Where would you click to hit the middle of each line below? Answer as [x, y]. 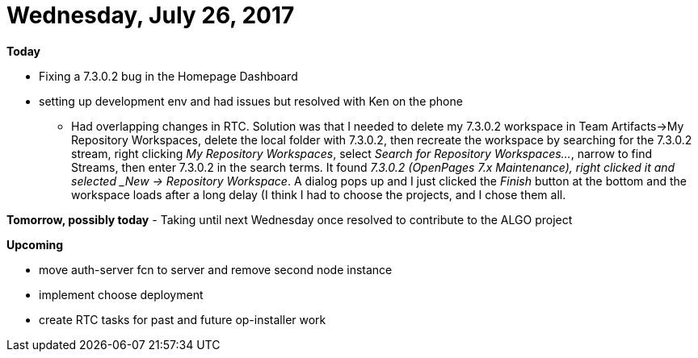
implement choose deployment [121, 294]
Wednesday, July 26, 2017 [151, 15]
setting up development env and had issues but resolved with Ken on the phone [251, 101]
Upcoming [35, 244]
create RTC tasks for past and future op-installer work [183, 319]
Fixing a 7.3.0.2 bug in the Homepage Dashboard [168, 76]
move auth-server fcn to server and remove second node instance [216, 269]
